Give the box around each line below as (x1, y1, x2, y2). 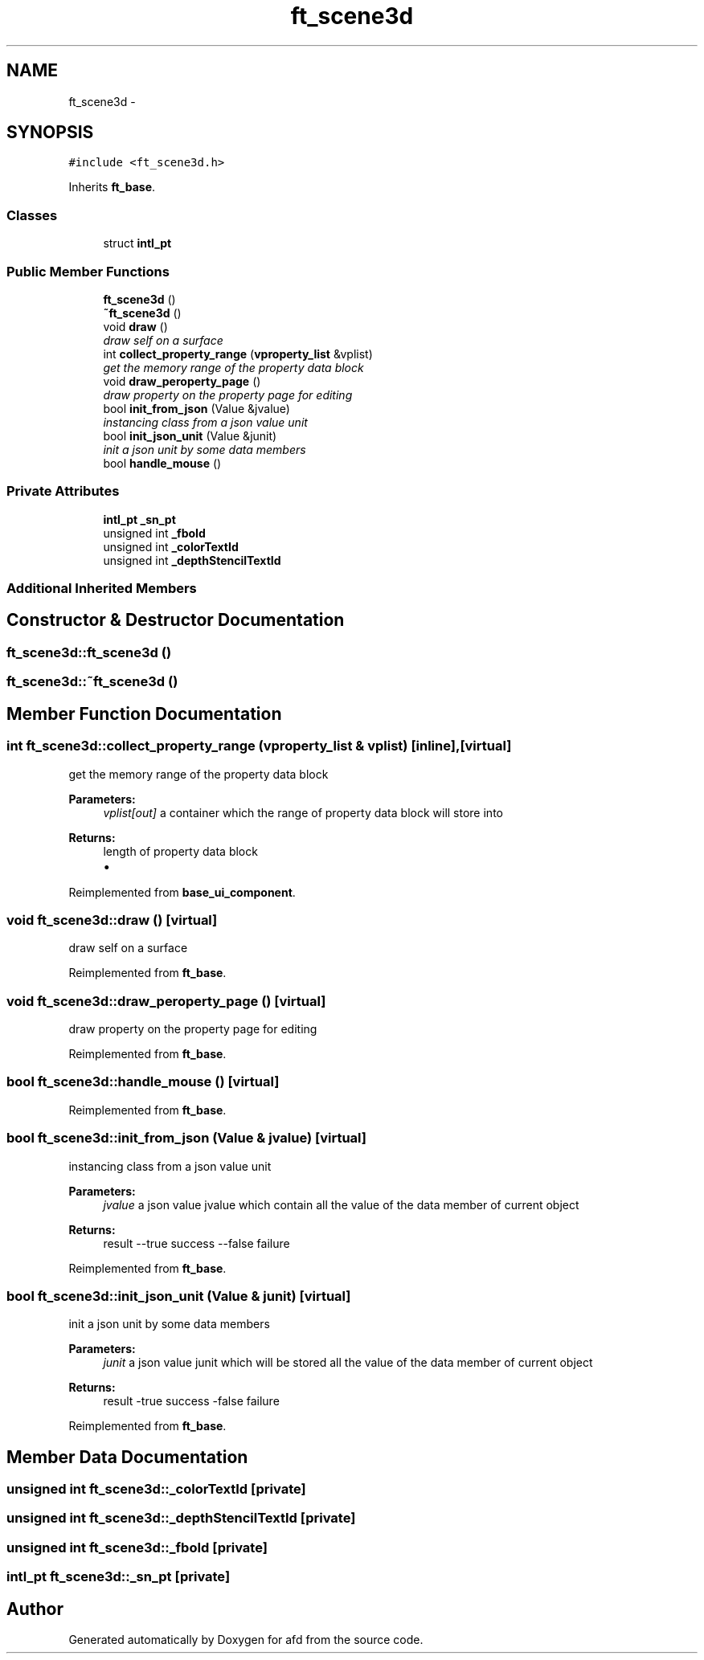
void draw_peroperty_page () (103, 374, 261, 388)
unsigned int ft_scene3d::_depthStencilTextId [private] (6, 1510, 356, 1527)
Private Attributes (6, 483, 120, 500)
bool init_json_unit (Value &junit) (103, 428, 277, 443)
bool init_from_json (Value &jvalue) (103, 401, 290, 415)
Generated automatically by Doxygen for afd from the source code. (68, 1633, 424, 1647)
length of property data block (103, 844, 258, 858)
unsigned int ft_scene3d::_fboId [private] (6, 1539, 268, 1556)
